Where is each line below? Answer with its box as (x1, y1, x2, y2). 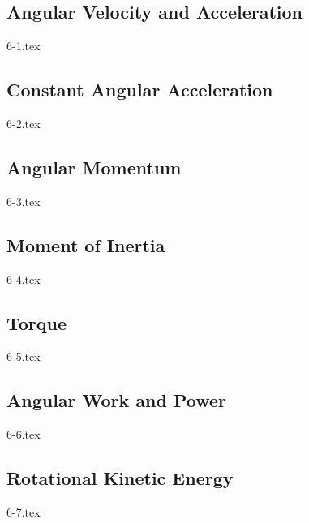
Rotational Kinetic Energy (6, 465, 234, 491)
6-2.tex (6, 115, 41, 131)
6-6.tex (6, 426, 41, 443)
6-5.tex (6, 348, 41, 365)
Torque (6, 310, 67, 335)
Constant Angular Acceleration (6, 77, 273, 102)
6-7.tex (6, 503, 41, 520)
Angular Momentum (6, 154, 182, 179)
